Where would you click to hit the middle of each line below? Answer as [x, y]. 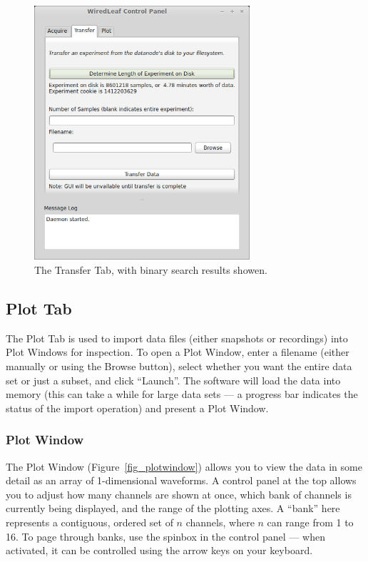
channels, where [220, 522]
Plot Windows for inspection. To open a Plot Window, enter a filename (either [178, 352]
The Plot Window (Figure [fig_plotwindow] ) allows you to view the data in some [184, 466]
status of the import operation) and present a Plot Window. [137, 408]
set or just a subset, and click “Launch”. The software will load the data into [173, 380]
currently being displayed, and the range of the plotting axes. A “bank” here [173, 508]
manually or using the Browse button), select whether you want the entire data [179, 366]
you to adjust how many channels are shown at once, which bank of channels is [179, 494]
